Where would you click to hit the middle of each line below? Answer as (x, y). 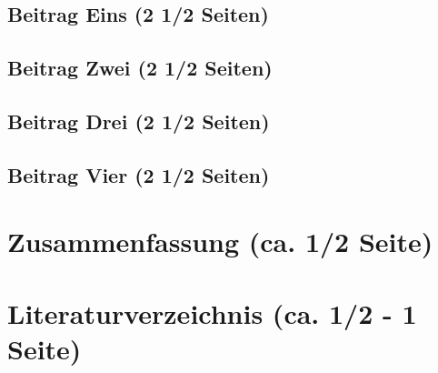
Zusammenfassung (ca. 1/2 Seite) (220, 242)
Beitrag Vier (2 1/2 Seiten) (139, 174)
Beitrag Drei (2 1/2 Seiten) (139, 121)
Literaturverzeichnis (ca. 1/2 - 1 (212, 313)
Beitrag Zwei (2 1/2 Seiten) (140, 68)
